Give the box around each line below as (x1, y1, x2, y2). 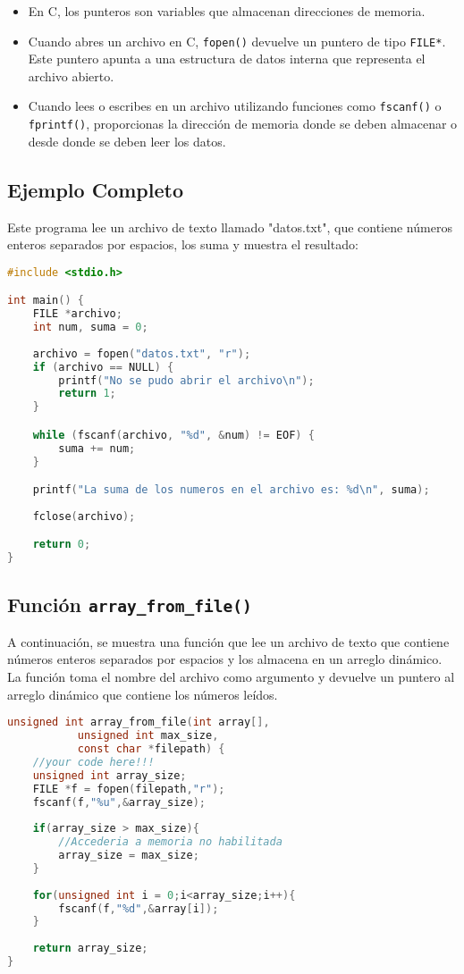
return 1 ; (58, 387, 116, 400)
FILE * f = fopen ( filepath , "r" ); (32, 782, 225, 795)
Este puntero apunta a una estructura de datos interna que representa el (28, 49, 426, 68)
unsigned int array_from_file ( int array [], (7, 716, 270, 729)
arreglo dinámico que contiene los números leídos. (7, 684, 278, 703)
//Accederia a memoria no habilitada (58, 835, 283, 849)
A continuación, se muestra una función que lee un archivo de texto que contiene (7, 632, 450, 651)
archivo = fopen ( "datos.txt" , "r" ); (32, 347, 251, 360)
